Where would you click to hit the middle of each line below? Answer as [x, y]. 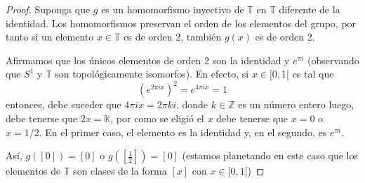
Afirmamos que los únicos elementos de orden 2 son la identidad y [148, 60]
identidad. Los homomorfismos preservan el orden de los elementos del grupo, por [181, 23]
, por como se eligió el [157, 118]
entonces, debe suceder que [64, 104]
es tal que [313, 74]
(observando [333, 60]
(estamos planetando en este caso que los [270, 155]
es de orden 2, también [173, 37]
